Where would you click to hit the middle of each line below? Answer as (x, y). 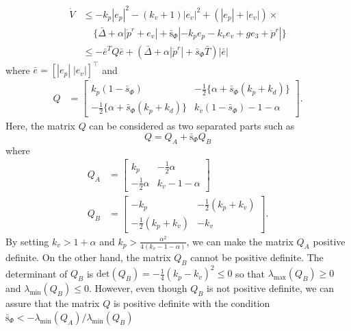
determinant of (37, 273)
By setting (27, 241)
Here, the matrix (40, 126)
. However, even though (138, 288)
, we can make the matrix (240, 241)
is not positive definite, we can (271, 288)
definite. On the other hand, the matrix (88, 257)
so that (250, 273)
